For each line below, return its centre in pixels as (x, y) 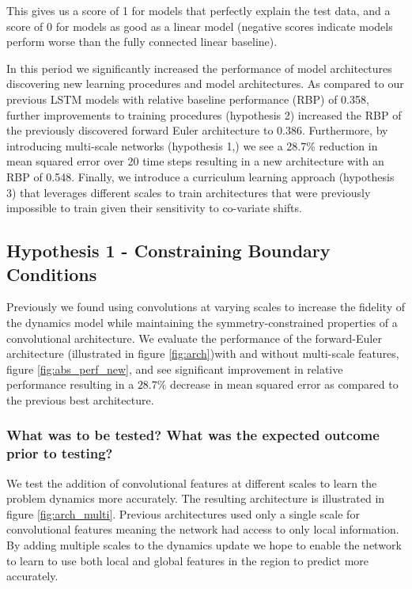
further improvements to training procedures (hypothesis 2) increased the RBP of (204, 114)
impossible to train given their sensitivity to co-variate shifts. (154, 208)
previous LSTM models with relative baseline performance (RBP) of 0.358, (188, 99)
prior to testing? (60, 453)
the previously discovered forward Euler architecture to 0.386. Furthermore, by (197, 130)
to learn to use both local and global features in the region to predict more (188, 560)
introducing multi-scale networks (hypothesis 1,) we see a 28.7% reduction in (192, 145)
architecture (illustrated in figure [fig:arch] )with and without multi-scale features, (203, 353)
